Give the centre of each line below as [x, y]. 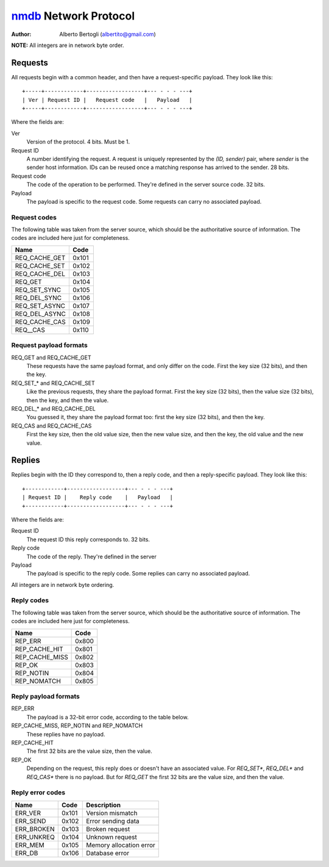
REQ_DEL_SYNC [38, 298]
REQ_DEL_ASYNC [41, 314]
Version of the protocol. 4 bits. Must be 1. [78, 142]
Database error [108, 853]
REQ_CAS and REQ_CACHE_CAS [51, 426]
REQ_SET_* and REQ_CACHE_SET [53, 383]
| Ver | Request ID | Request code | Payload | [107, 100]
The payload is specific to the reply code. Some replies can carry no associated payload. [138, 574]
